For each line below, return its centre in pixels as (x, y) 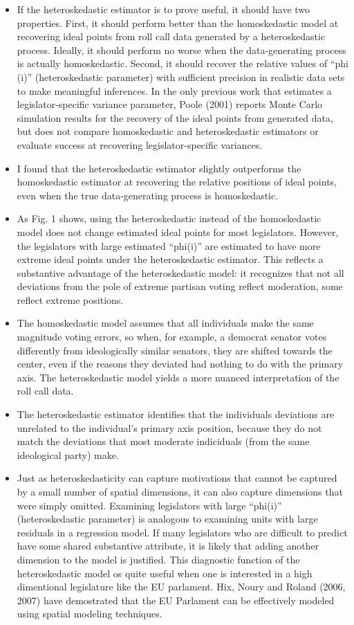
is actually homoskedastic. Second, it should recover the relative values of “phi (183, 63)
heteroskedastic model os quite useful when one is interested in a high (165, 573)
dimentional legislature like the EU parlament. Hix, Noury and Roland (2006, (181, 587)
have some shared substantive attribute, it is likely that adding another (168, 546)
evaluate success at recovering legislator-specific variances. (140, 144)
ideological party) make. (68, 454)
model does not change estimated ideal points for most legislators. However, (178, 232)
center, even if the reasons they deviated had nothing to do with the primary (180, 364)
